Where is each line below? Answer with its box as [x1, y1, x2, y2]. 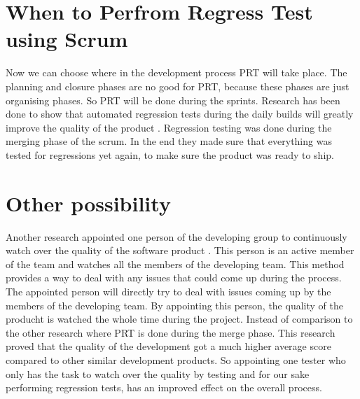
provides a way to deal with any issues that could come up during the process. [6, 270, 342, 285]
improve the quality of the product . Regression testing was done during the [6, 120, 332, 134]
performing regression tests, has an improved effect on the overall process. [6, 380, 322, 395]
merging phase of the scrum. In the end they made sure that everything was [6, 134, 332, 148]
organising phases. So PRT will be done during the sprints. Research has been [6, 92, 340, 107]
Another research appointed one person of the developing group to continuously [6, 229, 347, 244]
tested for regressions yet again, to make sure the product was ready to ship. [6, 147, 334, 162]
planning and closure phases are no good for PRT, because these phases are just [6, 78, 349, 93]
